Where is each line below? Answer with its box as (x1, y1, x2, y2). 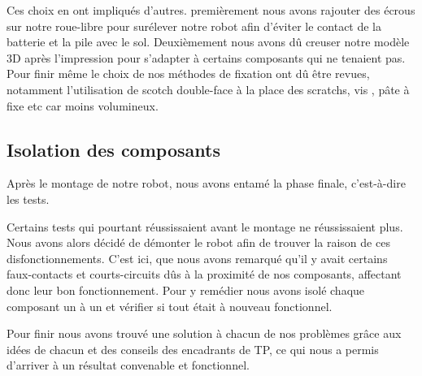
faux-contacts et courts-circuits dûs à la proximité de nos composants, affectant (7, 266, 402, 283)
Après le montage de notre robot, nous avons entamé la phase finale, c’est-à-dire (7, 175, 406, 192)
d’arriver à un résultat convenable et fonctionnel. (7, 357, 250, 374)
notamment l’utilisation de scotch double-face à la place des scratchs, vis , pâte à (7, 80, 410, 97)
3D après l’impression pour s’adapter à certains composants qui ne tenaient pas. (7, 49, 406, 66)
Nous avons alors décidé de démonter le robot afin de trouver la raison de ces (7, 234, 390, 251)
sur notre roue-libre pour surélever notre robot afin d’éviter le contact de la (7, 17, 382, 34)
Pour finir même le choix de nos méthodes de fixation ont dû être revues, (7, 65, 370, 82)
